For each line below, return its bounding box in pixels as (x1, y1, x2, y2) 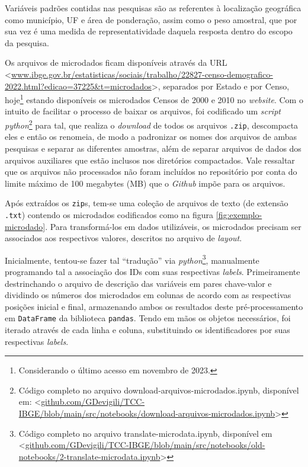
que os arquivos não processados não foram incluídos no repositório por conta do (5, 165, 297, 178)
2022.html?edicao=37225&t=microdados (5, 79, 152, 92)
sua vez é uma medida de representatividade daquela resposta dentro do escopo (5, 25, 293, 37)
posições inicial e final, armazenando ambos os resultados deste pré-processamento (5, 300, 303, 312)
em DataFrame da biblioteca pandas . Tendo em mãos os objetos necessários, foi (5, 312, 291, 324)
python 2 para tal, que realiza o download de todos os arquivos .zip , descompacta (5, 117, 299, 131)
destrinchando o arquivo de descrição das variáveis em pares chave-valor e (5, 277, 272, 289)
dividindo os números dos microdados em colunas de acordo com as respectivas (5, 289, 291, 301)
